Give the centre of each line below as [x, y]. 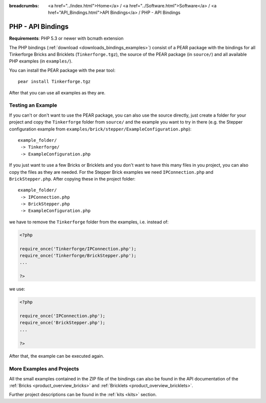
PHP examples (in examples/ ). [41, 61]
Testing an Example [33, 105]
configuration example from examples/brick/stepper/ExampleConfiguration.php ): [100, 129]
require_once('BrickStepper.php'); [62, 323]
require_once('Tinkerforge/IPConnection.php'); [78, 249]
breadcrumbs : [24, 6]
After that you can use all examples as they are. [57, 93]
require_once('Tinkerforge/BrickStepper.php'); [78, 256]
